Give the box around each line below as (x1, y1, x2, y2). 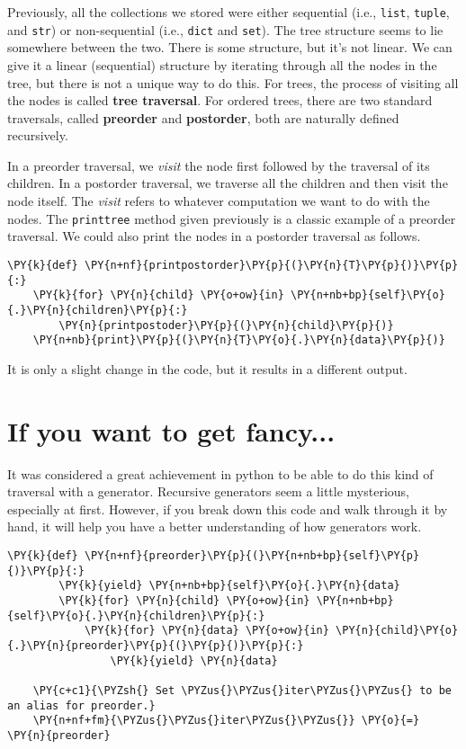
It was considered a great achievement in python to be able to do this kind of (7, 464, 434, 483)
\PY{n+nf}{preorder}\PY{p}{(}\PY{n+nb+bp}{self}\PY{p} (84, 548, 420, 562)
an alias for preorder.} (7, 699, 156, 712)
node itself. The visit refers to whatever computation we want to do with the (7, 192, 430, 210)
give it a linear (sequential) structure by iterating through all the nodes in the (7, 55, 437, 74)
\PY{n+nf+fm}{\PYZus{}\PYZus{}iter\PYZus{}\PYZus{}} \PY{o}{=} (32, 714, 420, 727)
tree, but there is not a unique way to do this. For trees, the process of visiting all (7, 73, 459, 92)
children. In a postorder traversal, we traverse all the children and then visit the (7, 174, 448, 192)
